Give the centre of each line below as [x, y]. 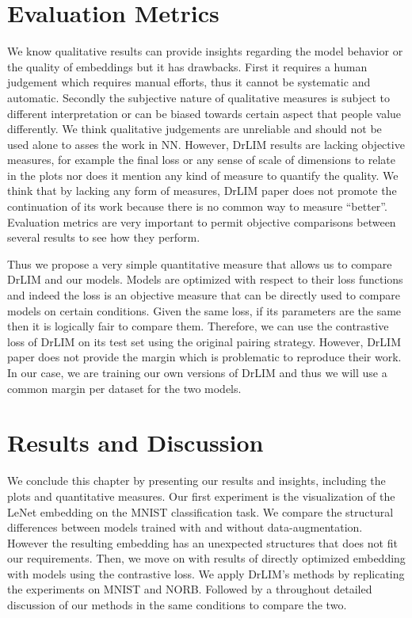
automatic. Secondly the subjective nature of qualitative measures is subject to [199, 97]
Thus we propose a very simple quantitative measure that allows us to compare [200, 263]
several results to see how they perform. [104, 237]
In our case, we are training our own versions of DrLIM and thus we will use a [197, 372]
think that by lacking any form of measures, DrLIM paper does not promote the [202, 191]
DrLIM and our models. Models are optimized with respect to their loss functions [205, 279]
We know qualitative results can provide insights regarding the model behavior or [205, 51]
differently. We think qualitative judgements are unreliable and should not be [195, 129]
